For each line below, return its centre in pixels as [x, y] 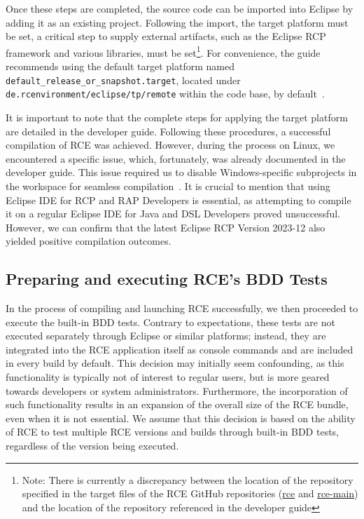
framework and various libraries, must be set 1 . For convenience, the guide [163, 51]
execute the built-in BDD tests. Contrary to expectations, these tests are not [170, 322]
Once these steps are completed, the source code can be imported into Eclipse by [180, 8]
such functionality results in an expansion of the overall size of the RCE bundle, [177, 404]
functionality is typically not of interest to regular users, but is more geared [168, 377]
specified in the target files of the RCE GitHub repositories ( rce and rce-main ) [190, 493]
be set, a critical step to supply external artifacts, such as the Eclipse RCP [166, 36]
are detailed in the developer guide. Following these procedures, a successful [168, 131]
